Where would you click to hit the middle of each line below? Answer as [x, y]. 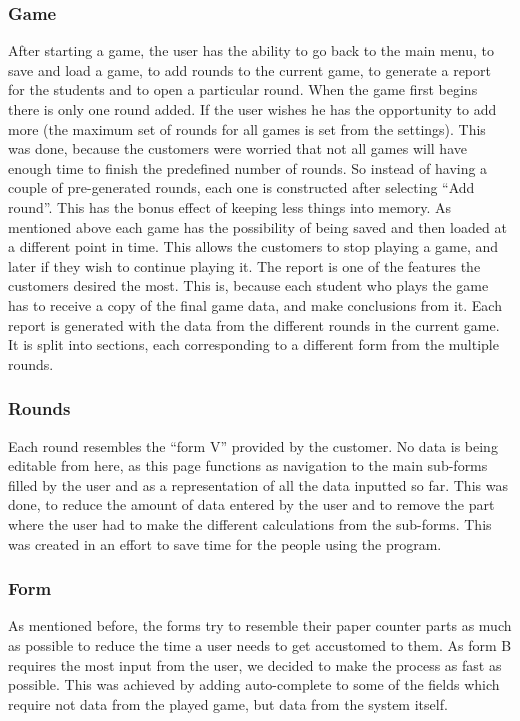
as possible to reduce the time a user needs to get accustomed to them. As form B [260, 644]
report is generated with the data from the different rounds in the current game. [254, 324]
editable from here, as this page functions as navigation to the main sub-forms [248, 465]
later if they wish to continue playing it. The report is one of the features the [244, 265]
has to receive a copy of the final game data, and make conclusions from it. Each [255, 304]
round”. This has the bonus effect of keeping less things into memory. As [230, 206]
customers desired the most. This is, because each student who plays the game [248, 285]
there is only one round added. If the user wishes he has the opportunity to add [252, 109]
